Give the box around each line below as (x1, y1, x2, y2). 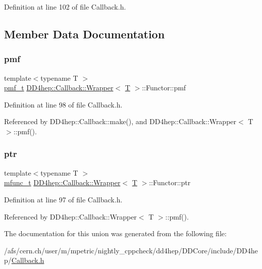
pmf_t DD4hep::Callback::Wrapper (4, 82, 114, 93)
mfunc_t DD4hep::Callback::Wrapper (4, 177, 121, 188)
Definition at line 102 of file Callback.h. (4, 2, 126, 12)
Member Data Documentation (4, 26, 165, 41)
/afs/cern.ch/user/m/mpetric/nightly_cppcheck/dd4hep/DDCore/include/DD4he (4, 245, 258, 255)
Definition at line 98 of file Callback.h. (4, 99, 123, 110)
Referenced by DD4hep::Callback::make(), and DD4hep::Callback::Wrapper (4, 116, 237, 127)
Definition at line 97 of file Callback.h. (4, 194, 123, 204)
